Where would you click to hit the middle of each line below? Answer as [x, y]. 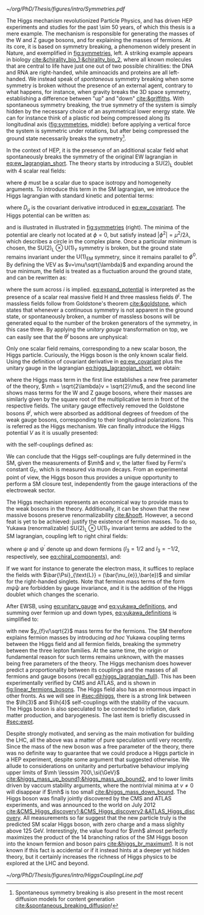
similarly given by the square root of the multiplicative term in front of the [98, 400]
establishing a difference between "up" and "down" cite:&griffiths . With [95, 98]
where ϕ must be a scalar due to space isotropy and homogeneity [89, 183]
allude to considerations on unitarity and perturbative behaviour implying [97, 766]
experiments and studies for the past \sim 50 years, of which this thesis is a [101, 27]
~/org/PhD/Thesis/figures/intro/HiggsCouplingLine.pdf [75, 875]
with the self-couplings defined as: [50, 445]
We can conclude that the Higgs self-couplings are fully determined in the [99, 456]
